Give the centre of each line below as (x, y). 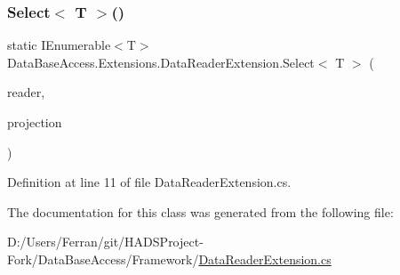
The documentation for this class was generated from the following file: (200, 211)
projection (35, 122)
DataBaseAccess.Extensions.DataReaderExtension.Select (161, 62)
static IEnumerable (59, 45)
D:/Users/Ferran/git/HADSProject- (105, 242)
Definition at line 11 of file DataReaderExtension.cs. (149, 182)
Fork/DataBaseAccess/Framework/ (103, 259)
